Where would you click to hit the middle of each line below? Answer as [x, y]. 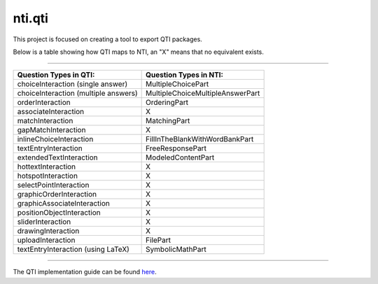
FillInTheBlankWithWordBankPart [200, 139]
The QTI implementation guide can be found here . [85, 272]
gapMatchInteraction [51, 130]
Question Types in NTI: [185, 75]
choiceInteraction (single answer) [72, 84]
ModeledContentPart [180, 157]
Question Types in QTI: [56, 75]
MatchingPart [168, 121]
